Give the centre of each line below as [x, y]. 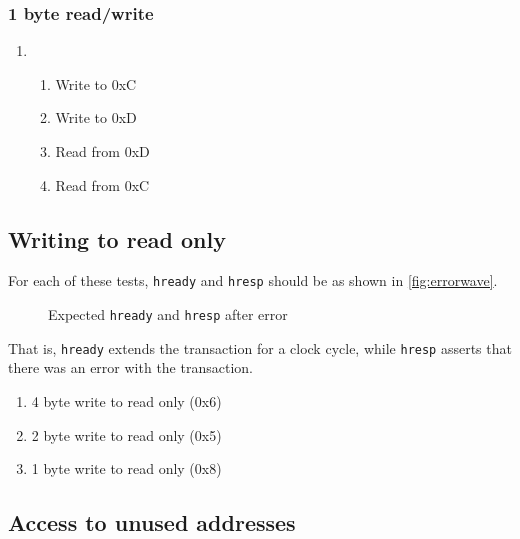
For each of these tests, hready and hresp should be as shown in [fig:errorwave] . [253, 280]
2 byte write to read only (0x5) [126, 434]
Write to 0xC [96, 83]
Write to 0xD [96, 117]
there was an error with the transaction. [130, 367]
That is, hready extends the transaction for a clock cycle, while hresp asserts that [260, 347]
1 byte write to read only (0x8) [126, 468]
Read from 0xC [102, 184]
